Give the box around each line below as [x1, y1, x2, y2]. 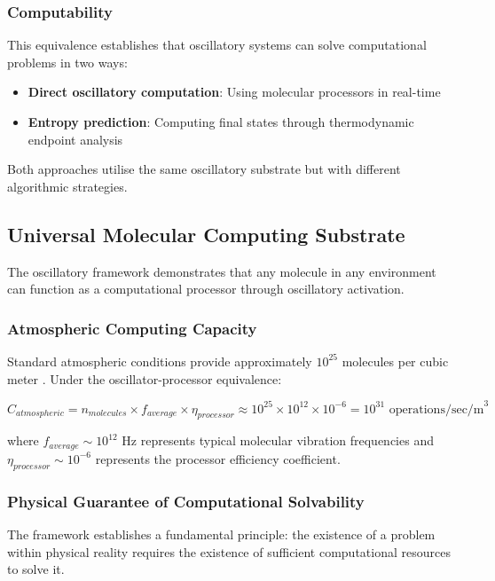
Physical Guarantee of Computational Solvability [7, 490, 365, 512]
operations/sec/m [389, 403, 484, 416]
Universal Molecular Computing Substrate [7, 220, 405, 247]
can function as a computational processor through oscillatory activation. [7, 279, 405, 298]
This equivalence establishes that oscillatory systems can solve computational [7, 35, 427, 54]
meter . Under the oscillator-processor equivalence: [7, 369, 282, 388]
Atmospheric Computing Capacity [7, 317, 257, 339]
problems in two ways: [7, 52, 128, 71]
